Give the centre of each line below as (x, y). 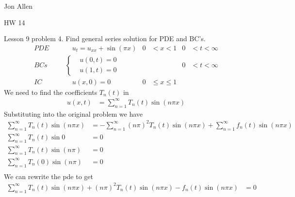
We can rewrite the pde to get (49, 176)
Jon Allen (18, 6)
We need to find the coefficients (51, 92)
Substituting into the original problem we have (74, 114)
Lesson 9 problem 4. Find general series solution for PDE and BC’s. (105, 38)
